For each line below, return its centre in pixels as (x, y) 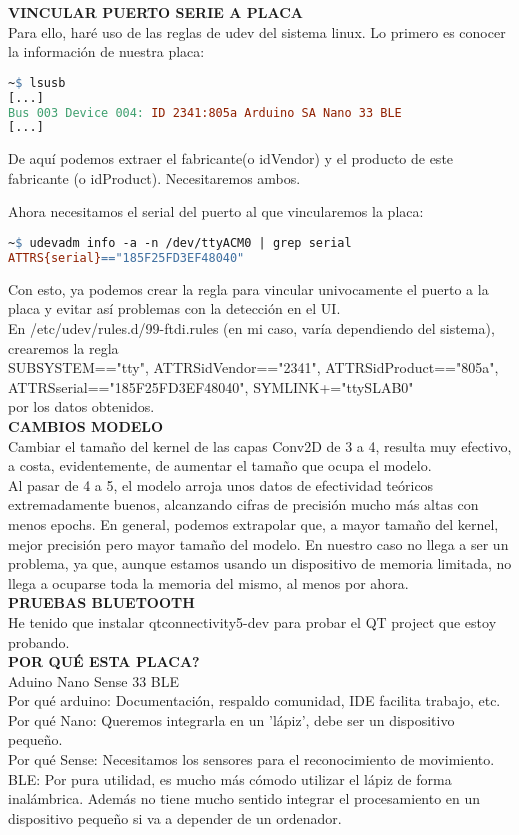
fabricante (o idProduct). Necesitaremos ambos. (154, 177)
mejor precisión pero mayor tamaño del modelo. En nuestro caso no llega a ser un (258, 543)
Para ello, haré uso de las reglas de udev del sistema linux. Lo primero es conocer (257, 31)
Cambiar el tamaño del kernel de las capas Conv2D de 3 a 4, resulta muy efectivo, (260, 445)
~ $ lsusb (37, 82)
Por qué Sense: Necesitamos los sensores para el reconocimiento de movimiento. (251, 759)
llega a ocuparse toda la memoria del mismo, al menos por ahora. (208, 582)
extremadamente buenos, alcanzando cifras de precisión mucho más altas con (243, 504)
